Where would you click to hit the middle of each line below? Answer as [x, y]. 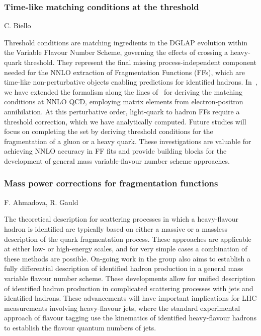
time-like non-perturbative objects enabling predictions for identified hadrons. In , [131, 82]
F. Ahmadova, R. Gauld [41, 202]
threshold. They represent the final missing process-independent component [140, 62]
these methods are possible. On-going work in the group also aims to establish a [127, 258]
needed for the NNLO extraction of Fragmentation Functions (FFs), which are [124, 72]
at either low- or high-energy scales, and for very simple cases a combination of [126, 249]
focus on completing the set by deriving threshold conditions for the [109, 131]
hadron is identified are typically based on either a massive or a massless [116, 228]
